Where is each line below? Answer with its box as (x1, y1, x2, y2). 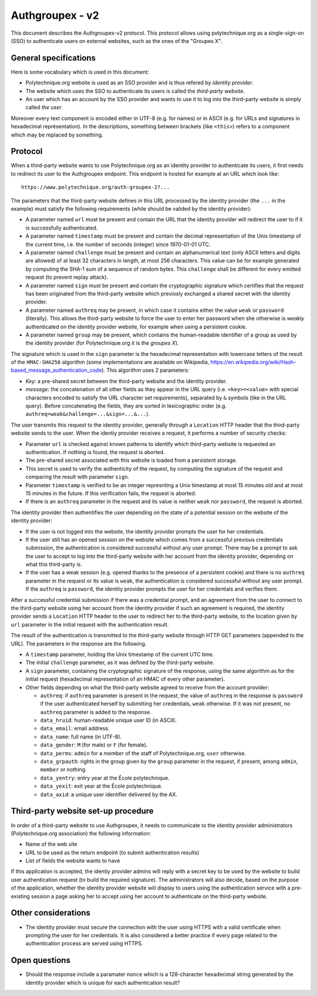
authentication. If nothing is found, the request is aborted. (25, 448, 165, 455)
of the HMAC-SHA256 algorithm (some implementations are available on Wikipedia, (11, 359, 210, 366)
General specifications (11, 53, 96, 63)
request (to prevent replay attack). (25, 274, 109, 281)
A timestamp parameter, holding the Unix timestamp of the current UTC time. (25, 651, 214, 658)
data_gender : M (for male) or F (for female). (40, 741, 148, 748)
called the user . (25, 104, 63, 111)
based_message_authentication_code (11, 367, 102, 374)
